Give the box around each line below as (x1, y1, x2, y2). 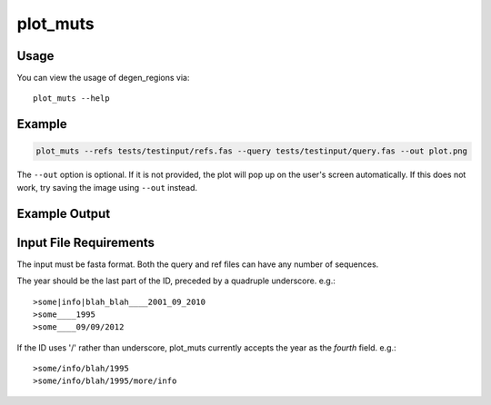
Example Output (16, 205, 111, 222)
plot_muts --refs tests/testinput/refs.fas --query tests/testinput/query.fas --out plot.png (35, 146, 468, 156)
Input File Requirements (16, 234, 155, 250)
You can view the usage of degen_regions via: (16, 73, 190, 84)
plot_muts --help (33, 94, 110, 104)
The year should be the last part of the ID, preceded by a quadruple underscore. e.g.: (16, 275, 336, 286)
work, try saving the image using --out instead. (16, 182, 198, 193)
